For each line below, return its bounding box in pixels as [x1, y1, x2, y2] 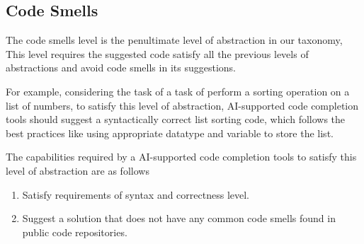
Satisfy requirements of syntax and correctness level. [22, 187, 249, 202]
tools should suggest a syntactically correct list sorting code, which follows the [6, 112, 346, 127]
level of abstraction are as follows [6, 163, 149, 178]
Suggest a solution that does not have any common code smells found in [22, 211, 336, 226]
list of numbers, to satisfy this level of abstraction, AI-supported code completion [6, 98, 359, 112]
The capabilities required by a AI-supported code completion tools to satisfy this [6, 149, 357, 164]
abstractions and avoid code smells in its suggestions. [6, 60, 236, 75]
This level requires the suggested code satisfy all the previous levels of [6, 46, 309, 61]
